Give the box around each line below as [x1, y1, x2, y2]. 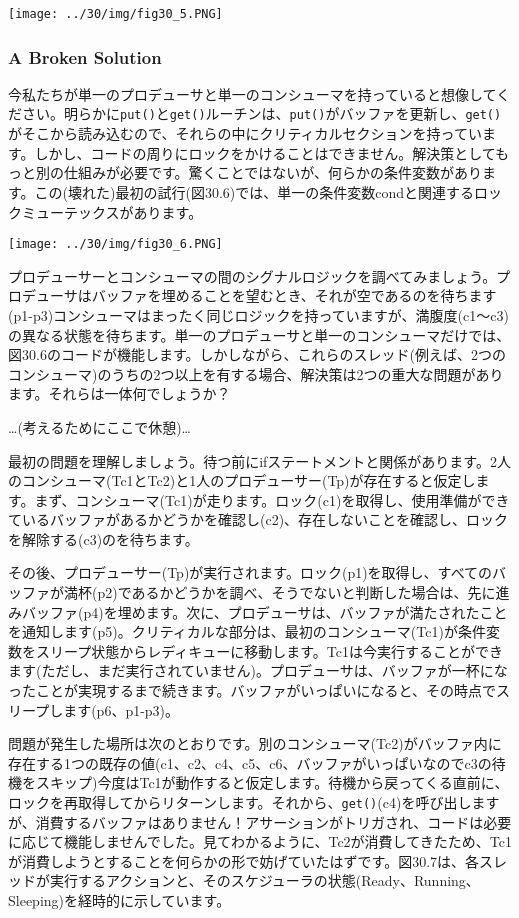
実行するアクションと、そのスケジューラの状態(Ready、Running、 [49, 870, 480, 891]
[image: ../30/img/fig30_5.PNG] [8, 7, 223, 21]
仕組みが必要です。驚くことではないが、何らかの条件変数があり [63, 162, 482, 183]
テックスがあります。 [63, 201, 203, 222]
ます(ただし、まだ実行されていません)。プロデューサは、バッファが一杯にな [8, 660, 508, 681]
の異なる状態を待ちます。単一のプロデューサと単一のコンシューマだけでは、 [8, 324, 511, 345]
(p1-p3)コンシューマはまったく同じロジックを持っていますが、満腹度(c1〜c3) [8, 304, 509, 325]
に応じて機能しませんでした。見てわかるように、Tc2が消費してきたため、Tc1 [8, 831, 512, 852]
